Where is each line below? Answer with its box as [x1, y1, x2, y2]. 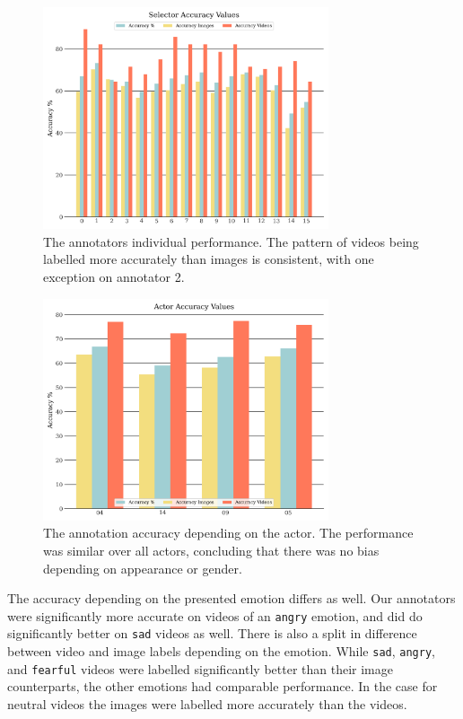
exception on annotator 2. [43, 267, 185, 285]
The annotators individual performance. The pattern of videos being [43, 232, 419, 250]
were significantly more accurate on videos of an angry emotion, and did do [7, 606, 423, 625]
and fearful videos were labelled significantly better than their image [7, 659, 393, 678]
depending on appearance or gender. [43, 558, 242, 577]
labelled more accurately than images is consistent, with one [43, 250, 374, 268]
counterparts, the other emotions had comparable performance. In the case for [7, 677, 438, 696]
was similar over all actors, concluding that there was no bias [43, 540, 380, 559]
